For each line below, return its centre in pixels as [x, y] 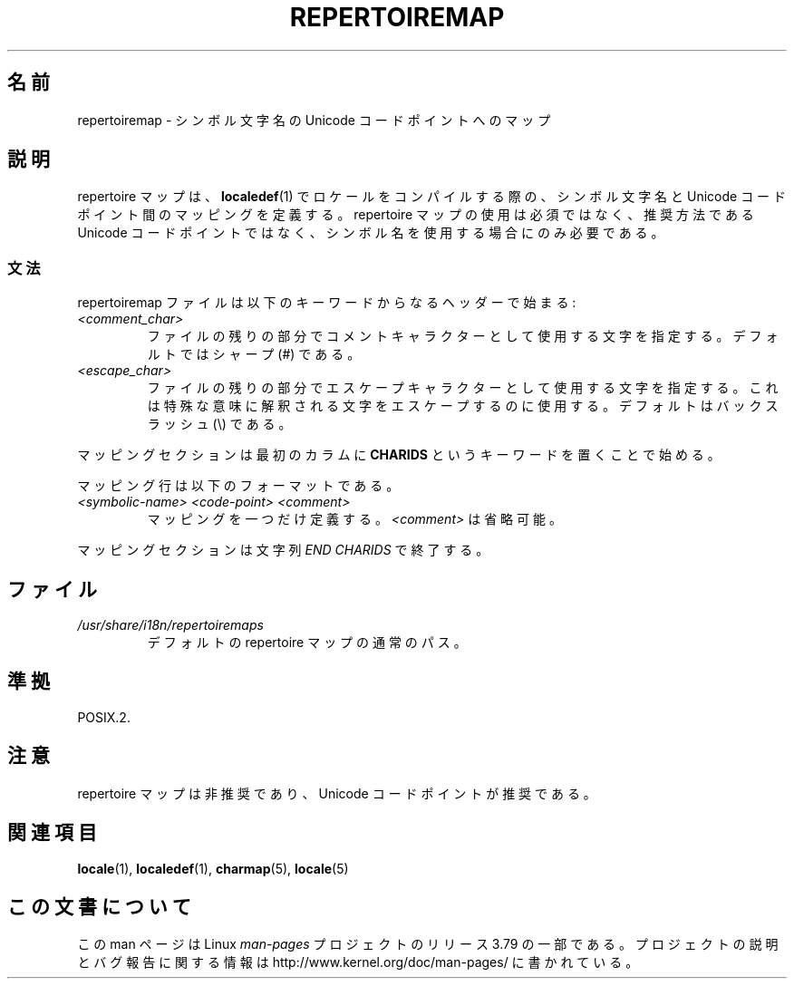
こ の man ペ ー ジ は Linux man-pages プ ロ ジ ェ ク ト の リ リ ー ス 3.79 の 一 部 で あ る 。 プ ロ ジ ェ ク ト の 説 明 [428, 944]
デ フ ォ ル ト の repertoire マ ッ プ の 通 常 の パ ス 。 [307, 643]
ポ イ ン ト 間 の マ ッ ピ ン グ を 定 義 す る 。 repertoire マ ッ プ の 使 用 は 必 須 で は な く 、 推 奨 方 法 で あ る [416, 215]
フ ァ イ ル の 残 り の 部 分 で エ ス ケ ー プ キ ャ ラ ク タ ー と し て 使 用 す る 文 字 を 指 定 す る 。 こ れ [463, 388]
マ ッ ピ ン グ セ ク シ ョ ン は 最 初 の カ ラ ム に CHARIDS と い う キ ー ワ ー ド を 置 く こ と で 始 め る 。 [399, 455]
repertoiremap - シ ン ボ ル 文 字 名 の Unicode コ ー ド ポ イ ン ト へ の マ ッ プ [314, 120]
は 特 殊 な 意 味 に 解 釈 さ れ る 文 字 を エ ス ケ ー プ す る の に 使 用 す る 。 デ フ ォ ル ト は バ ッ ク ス [463, 406]
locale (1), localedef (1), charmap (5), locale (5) [213, 868]
